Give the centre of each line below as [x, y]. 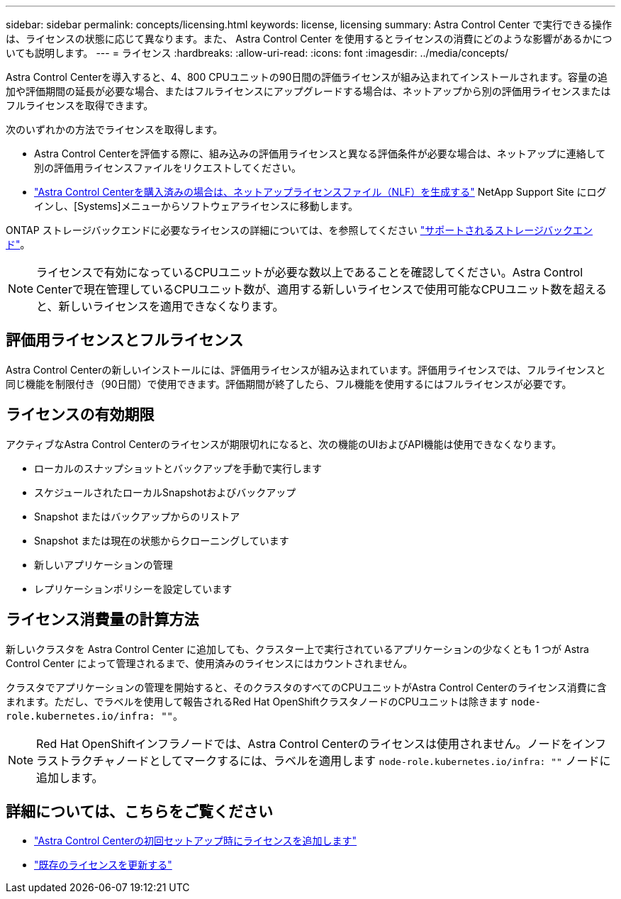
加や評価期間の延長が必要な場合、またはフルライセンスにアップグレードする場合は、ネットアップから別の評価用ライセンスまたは [308, 91]
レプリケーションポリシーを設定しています [133, 588]
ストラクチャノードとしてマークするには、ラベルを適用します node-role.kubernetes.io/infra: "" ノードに [329, 760]
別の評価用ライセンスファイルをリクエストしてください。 [168, 168]
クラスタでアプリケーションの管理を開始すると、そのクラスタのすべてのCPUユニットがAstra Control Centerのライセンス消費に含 [306, 687]
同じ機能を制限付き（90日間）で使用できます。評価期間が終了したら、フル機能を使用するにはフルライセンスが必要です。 [289, 384]
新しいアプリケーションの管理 [103, 564]
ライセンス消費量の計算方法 [102, 620]
